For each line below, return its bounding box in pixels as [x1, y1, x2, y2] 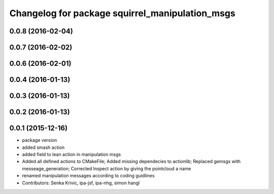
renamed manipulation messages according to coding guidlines [22, 173, 155, 179]
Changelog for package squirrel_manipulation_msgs [9, 8, 235, 19]
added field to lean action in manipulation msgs [22, 151, 121, 157]
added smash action [22, 144, 65, 150]
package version [22, 137, 57, 143]
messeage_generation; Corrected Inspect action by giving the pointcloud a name [22, 165, 191, 172]
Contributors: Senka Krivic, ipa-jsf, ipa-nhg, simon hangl [22, 180, 140, 186]
